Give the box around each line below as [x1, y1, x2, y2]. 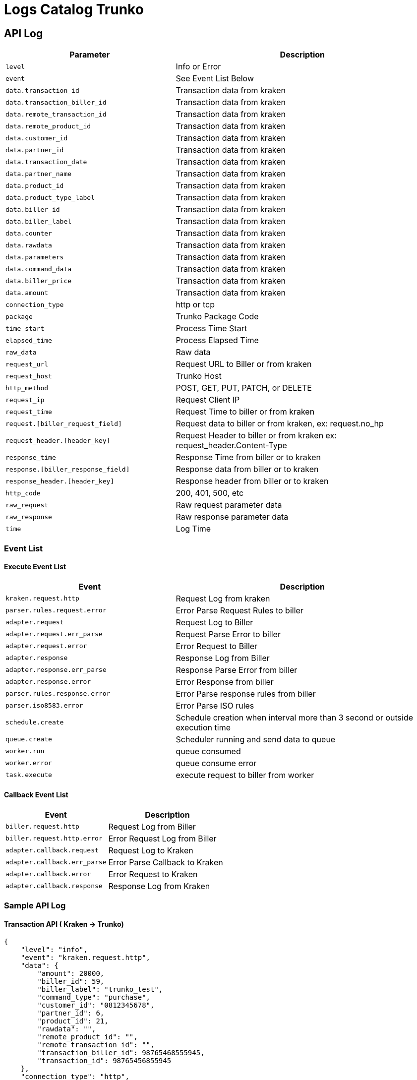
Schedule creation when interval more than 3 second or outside [176, 712, 414, 722]
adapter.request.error [5, 642, 87, 650]
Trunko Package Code [176, 311, 259, 322]
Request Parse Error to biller [176, 629, 281, 639]
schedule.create [5, 719, 64, 726]
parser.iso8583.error [5, 702, 83, 710]
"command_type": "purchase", [37, 993, 151, 1001]
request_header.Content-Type [176, 440, 287, 451]
